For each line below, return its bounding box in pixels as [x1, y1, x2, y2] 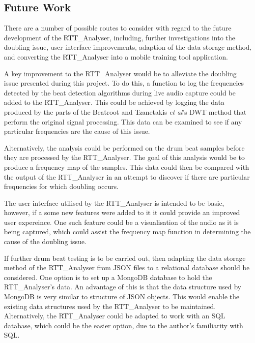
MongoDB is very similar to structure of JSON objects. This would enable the [4, 291, 240, 302]
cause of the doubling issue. [4, 236, 86, 247]
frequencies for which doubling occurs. [4, 181, 119, 191]
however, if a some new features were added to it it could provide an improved [4, 207, 240, 218]
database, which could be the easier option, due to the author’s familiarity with [4, 320, 243, 330]
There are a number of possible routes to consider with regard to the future [4, 23, 231, 33]
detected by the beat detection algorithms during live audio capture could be [4, 87, 236, 97]
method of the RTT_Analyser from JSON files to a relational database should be [4, 262, 250, 273]
